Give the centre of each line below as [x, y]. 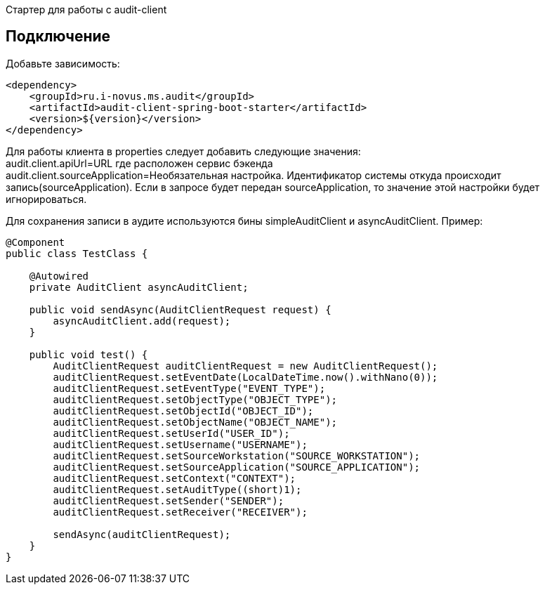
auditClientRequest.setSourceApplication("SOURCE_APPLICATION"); [237, 467]
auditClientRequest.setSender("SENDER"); [169, 500]
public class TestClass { [77, 253]
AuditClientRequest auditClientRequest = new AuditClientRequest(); [245, 366]
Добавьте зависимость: [63, 63]
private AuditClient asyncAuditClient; [139, 287]
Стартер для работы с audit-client [86, 9]
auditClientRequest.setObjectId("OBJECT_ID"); [183, 411]
